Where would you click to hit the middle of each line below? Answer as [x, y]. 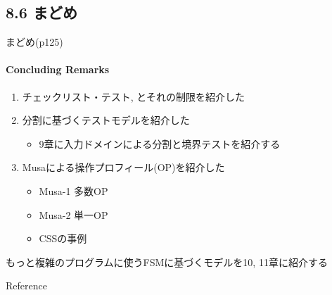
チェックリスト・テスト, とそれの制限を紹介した [133, 96]
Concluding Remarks [58, 69]
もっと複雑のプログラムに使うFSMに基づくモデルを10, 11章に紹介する [167, 262]
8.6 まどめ [41, 12]
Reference [26, 285]
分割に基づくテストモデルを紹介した [106, 120]
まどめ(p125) [34, 42]
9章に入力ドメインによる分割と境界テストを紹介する [160, 143]
